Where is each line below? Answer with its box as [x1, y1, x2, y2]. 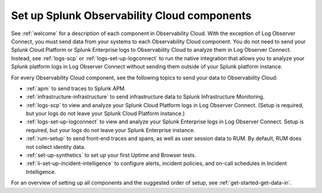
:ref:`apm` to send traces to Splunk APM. [26, 85, 126, 92]
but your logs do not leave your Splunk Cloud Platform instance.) [26, 110, 185, 117]
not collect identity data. [26, 143, 86, 150]
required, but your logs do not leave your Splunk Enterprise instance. [26, 126, 196, 133]
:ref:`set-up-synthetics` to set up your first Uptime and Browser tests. [26, 152, 197, 159]
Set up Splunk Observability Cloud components [11, 9, 252, 22]
